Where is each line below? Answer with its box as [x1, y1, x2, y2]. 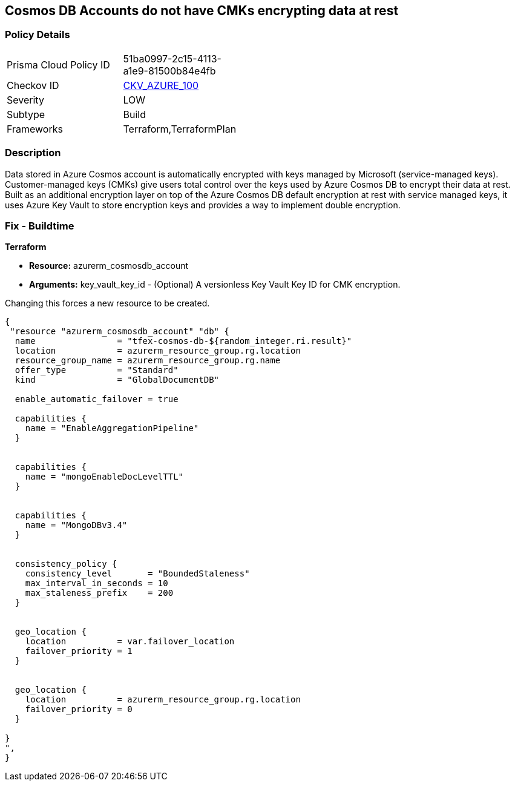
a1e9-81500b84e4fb [123, 64, 216, 77]
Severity [7, 93, 44, 106]
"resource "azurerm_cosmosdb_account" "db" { [10, 326, 229, 337]
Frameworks [7, 122, 63, 135]
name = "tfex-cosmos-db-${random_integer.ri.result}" [15, 336, 352, 346]
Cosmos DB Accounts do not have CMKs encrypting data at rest [5, 3, 399, 18]
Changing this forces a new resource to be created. [5, 298, 210, 309]
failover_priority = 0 [25, 704, 133, 715]
